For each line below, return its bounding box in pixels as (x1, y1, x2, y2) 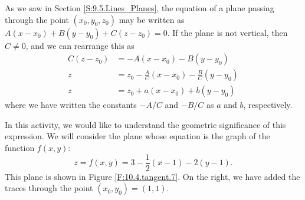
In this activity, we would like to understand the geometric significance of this (5, 118, 286, 130)
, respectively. (243, 99, 293, 111)
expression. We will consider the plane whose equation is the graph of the (5, 130, 270, 142)
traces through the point (5, 182, 93, 194)
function (5, 142, 35, 154)
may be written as (119, 13, 185, 25)
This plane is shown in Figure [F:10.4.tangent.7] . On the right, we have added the (5, 170, 300, 182)
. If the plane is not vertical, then (167, 26, 288, 38)
